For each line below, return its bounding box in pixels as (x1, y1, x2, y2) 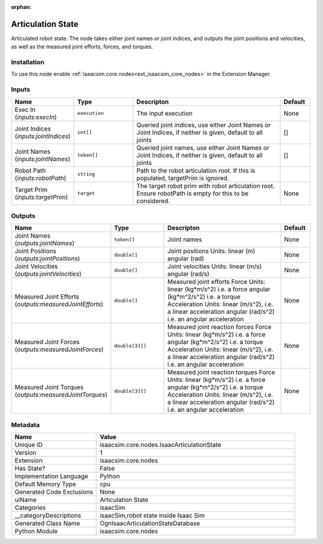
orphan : (11, 4, 32, 10)
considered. (136, 196, 170, 205)
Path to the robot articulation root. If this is (136, 166, 255, 175)
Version (14, 449, 36, 457)
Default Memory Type (14, 480, 77, 488)
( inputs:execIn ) (14, 113, 57, 121)
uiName (14, 496, 37, 504)
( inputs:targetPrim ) (14, 193, 68, 201)
